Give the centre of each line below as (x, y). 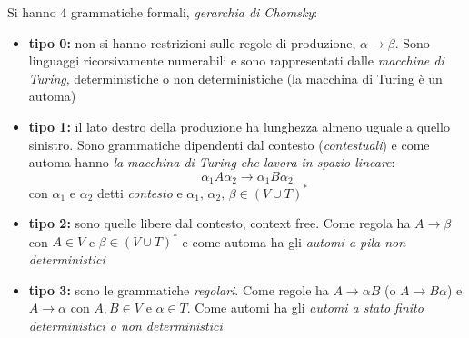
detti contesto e (140, 192)
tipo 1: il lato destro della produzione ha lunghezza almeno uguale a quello (239, 126)
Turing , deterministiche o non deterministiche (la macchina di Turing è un (235, 78)
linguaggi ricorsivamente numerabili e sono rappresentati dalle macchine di (236, 60)
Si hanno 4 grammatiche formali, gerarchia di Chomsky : (163, 12)
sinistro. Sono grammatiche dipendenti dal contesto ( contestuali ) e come (229, 144)
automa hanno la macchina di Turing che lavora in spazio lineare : (212, 162)
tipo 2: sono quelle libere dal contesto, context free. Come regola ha (220, 223)
